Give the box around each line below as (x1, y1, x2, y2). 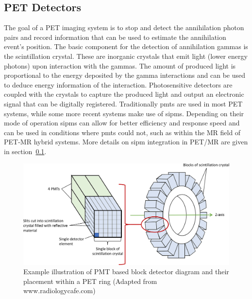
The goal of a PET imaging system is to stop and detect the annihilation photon (4, 22, 244, 33)
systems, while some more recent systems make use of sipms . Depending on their (4, 108, 244, 118)
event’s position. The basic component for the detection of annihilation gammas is (4, 41, 248, 52)
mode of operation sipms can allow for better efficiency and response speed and (4, 118, 240, 128)
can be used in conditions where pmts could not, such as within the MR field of (4, 127, 241, 137)
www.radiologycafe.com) (23, 285, 96, 296)
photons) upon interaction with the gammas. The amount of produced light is (4, 60, 236, 70)
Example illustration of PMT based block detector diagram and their (23, 266, 229, 277)
